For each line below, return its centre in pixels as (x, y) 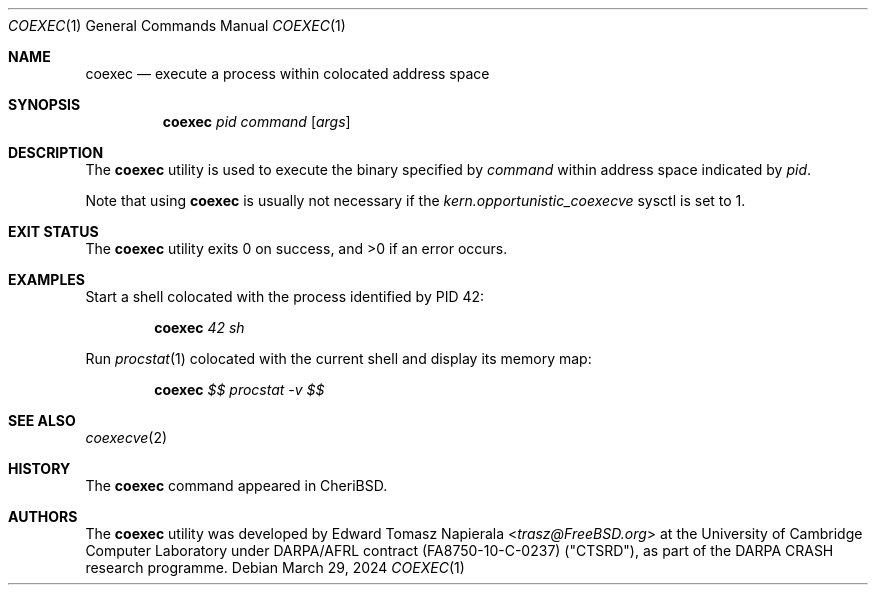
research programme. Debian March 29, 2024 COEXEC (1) (275, 567)
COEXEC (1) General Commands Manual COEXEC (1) (177, 25)
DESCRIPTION (56, 152)
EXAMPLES (46, 279)
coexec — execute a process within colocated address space (287, 73)
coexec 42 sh (199, 327)
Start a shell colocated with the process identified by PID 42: (285, 296)
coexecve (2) (126, 437)
